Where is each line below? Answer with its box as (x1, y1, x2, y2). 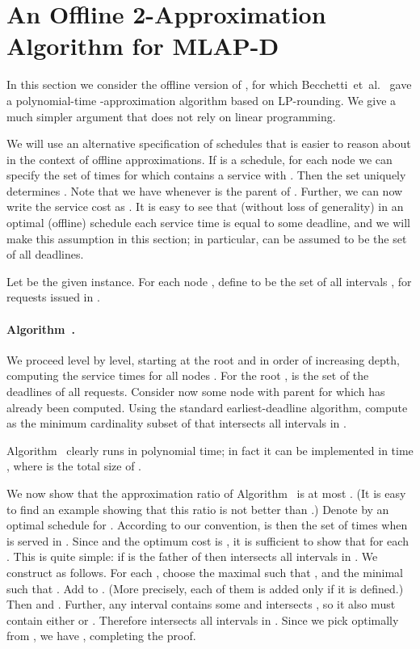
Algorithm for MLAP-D (6, 29, 279, 62)
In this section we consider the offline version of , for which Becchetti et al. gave (6, 76, 412, 93)
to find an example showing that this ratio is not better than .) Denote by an (6, 500, 389, 517)
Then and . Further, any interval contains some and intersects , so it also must (6, 596, 396, 613)
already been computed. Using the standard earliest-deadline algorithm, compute (6, 398, 408, 415)
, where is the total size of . (6, 457, 141, 474)
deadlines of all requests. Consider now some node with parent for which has (6, 383, 385, 400)
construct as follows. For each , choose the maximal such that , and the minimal (6, 563, 404, 580)
